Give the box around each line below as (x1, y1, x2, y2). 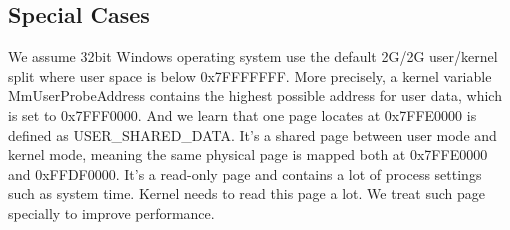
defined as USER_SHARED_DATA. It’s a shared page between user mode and (8, 124, 497, 145)
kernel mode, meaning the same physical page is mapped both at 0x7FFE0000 (8, 144, 488, 165)
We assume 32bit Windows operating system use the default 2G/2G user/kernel (8, 46, 498, 67)
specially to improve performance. (8, 202, 215, 223)
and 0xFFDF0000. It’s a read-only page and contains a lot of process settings (8, 163, 482, 184)
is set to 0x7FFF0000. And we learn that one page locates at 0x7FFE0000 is (8, 104, 477, 125)
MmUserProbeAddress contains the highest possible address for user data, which (8, 85, 502, 106)
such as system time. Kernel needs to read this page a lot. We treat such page (8, 183, 485, 204)
